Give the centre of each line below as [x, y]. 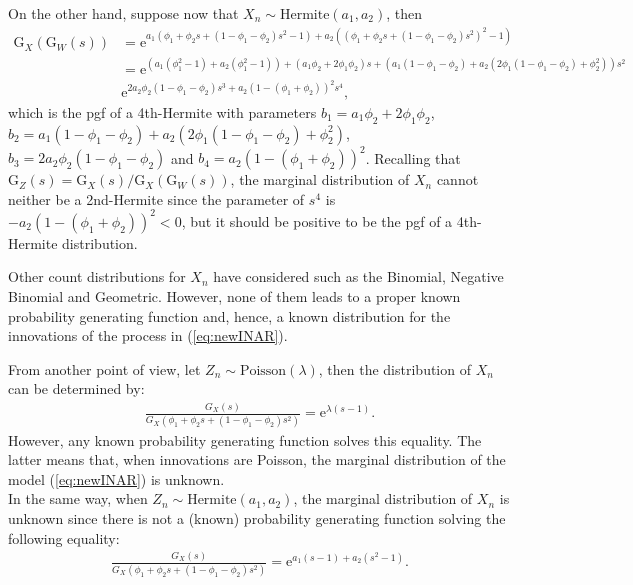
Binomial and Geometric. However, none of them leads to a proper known [234, 295]
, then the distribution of [394, 368]
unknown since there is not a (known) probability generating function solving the [257, 517]
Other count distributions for [97, 276]
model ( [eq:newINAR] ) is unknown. [116, 478]
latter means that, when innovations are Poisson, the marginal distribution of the [257, 459]
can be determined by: [76, 388]
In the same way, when [78, 498]
